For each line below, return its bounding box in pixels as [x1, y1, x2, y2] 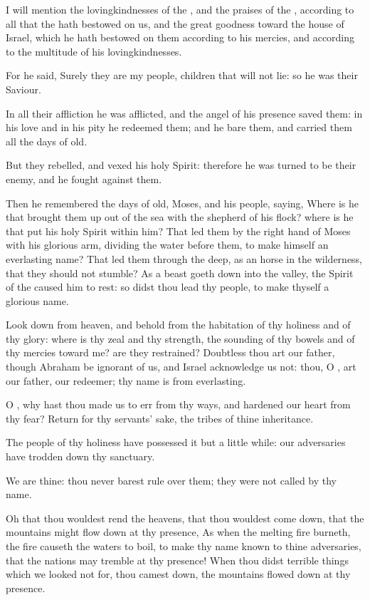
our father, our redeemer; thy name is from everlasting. [6, 373, 246, 388]
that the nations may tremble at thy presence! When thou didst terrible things [6, 552, 349, 567]
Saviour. [6, 81, 41, 96]
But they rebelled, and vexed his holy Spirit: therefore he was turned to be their [6, 157, 356, 172]
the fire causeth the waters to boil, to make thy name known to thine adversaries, [6, 539, 361, 553]
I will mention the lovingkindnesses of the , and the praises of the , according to [6, 2, 354, 16]
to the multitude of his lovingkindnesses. [6, 43, 182, 58]
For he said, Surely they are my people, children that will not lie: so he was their [6, 68, 358, 83]
